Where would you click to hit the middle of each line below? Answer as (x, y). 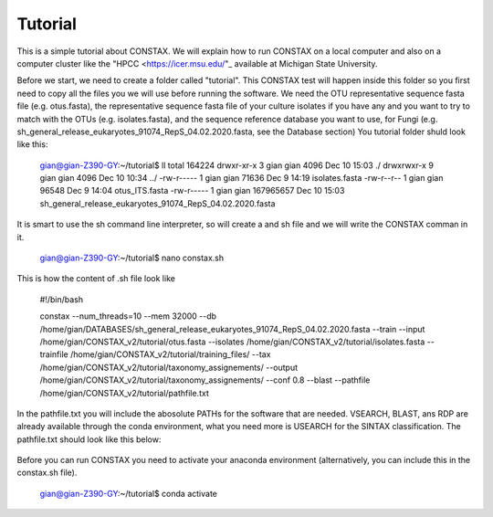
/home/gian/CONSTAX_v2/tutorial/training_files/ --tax (170, 354)
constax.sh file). (47, 473)
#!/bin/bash (62, 299)
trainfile (54, 354)
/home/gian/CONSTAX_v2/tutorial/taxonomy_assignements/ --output (169, 367)
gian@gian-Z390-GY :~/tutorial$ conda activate (129, 493)
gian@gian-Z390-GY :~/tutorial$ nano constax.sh (131, 258)
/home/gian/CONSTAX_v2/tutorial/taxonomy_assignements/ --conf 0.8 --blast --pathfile (205, 380)
